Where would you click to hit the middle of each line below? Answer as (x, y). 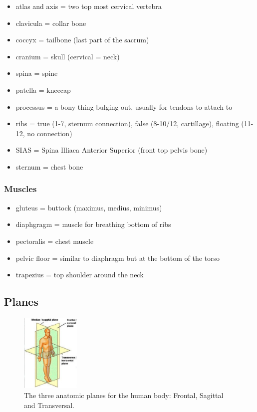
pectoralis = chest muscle (55, 241)
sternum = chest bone (49, 166)
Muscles (20, 189)
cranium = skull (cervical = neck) (68, 56)
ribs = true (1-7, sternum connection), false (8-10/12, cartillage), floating (127, 123)
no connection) (50, 133)
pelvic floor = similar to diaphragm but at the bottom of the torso (118, 258)
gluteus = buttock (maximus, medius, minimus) (89, 207)
